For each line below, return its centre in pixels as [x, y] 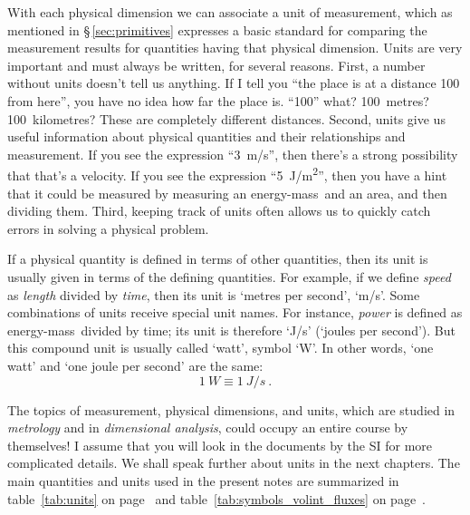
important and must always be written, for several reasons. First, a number [216, 65]
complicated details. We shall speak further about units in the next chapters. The [234, 463]
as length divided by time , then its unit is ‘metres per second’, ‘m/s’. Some [214, 294]
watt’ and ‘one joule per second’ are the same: [135, 365]
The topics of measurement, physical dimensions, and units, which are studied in [231, 409]
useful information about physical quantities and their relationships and [206, 136]
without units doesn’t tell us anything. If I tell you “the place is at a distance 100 [234, 83]
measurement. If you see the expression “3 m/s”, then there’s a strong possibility [233, 154]
